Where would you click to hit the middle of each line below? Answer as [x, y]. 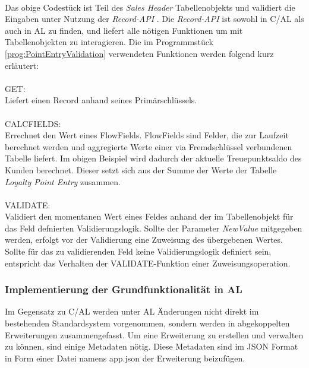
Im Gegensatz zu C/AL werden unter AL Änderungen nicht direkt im [132, 311]
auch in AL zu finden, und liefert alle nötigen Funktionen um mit [124, 30]
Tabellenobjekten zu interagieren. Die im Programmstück [109, 42]
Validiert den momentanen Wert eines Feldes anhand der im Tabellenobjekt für [149, 216]
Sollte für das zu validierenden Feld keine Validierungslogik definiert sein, [138, 251]
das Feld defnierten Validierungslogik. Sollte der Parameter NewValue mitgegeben [154, 228]
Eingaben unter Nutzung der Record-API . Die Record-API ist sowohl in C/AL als [154, 19]
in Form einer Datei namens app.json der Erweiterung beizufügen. [125, 358]
